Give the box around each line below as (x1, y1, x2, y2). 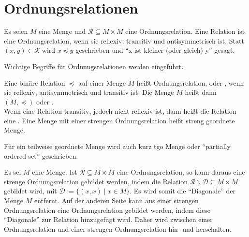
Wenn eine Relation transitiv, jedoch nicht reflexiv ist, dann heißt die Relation (4, 106, 236, 116)
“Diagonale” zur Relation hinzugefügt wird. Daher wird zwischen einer (4, 214, 213, 224)
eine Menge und (39, 26, 86, 36)
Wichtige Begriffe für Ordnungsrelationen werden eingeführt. (4, 61, 184, 71)
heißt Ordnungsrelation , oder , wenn (136, 77, 244, 88)
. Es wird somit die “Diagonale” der (130, 186, 236, 196)
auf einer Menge (78, 77, 126, 88)
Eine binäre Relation (4, 77, 65, 88)
